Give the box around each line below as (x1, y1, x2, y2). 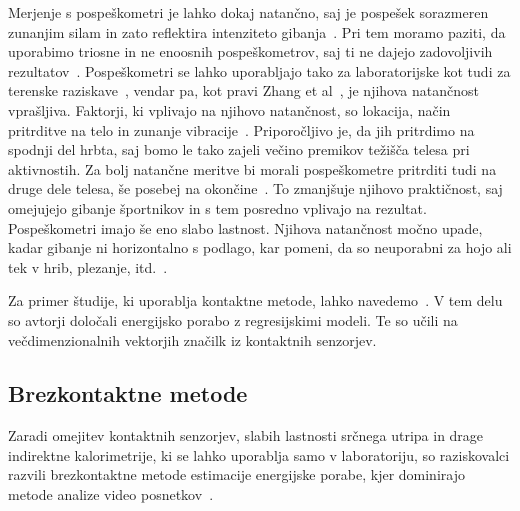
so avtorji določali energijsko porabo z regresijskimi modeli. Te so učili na (8, 309, 458, 330)
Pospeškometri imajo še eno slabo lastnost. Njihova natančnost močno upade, (8, 217, 483, 238)
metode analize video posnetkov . (8, 484, 214, 505)
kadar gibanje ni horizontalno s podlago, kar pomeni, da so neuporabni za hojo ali (8, 237, 512, 258)
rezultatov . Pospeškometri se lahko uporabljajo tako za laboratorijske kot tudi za (8, 60, 511, 81)
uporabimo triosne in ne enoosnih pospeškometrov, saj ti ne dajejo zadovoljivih (8, 41, 493, 62)
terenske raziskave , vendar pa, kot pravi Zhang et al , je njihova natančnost (8, 80, 479, 101)
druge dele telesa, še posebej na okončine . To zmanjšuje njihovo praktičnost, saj (8, 178, 503, 199)
